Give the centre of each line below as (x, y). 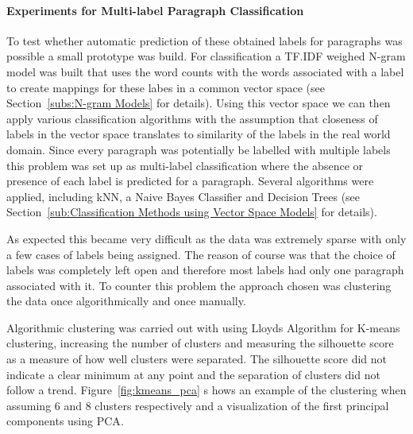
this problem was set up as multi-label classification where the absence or (185, 165)
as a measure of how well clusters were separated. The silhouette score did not (197, 359)
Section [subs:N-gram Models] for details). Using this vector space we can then (199, 103)
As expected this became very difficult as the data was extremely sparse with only (206, 238)
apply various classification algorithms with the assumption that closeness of (192, 118)
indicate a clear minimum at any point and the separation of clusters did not (193, 374)
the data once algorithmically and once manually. (126, 301)
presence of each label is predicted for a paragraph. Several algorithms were (190, 181)
